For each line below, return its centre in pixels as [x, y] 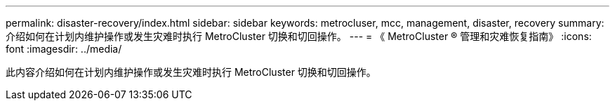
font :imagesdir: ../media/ [64, 49]
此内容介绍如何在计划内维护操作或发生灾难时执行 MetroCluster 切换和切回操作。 [191, 72]
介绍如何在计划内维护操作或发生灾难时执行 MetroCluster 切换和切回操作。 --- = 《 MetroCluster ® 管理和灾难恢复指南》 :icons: [299, 36]
